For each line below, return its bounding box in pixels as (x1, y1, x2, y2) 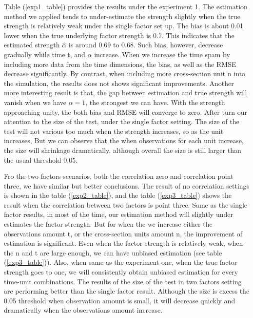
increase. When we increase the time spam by (94, 49, 230, 59)
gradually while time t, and (4, 49, 85, 59)
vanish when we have (4, 97, 67, 107)
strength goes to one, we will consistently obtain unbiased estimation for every (4, 267, 238, 277)
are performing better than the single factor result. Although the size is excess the (4, 286, 250, 296)
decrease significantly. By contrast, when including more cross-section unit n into (4, 68, 246, 79)
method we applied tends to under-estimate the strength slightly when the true (4, 11, 240, 21)
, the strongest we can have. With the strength (85, 97, 225, 107)
